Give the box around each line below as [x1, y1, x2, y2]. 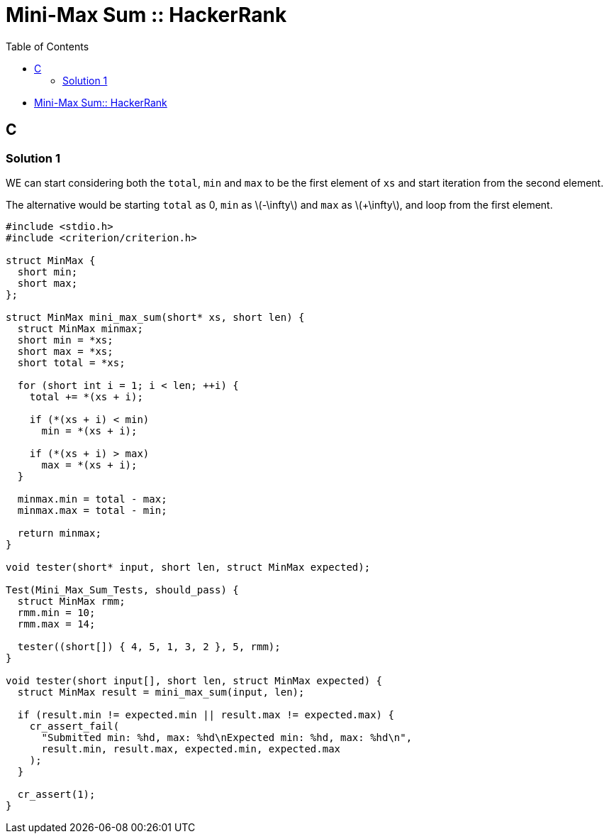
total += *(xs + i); [29, 390, 143, 402]
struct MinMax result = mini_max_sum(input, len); [17, 686, 305, 698]
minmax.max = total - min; [17, 504, 167, 516]
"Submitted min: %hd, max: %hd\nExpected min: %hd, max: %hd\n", [41, 731, 413, 743]
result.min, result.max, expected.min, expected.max [41, 742, 341, 755]
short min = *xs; [17, 334, 113, 346]
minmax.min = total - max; [17, 493, 167, 505]
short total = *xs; [17, 356, 125, 368]
